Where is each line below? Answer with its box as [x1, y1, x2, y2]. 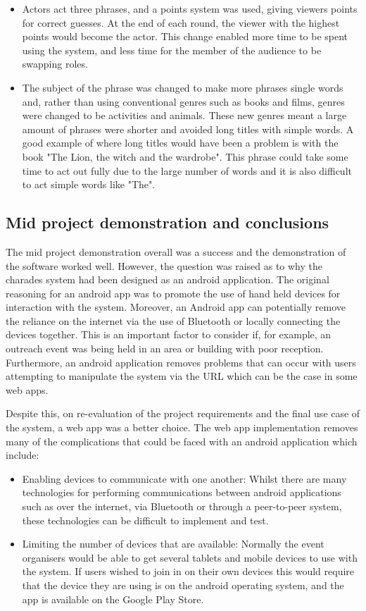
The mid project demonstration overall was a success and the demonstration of [6, 244, 346, 259]
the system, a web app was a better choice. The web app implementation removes [6, 420, 358, 435]
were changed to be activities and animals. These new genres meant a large [22, 108, 347, 123]
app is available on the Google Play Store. [22, 591, 204, 606]
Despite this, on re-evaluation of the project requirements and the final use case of [6, 406, 360, 421]
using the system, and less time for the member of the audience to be [22, 42, 322, 57]
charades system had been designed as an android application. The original [6, 272, 329, 287]
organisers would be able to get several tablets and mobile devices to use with [22, 550, 358, 564]
